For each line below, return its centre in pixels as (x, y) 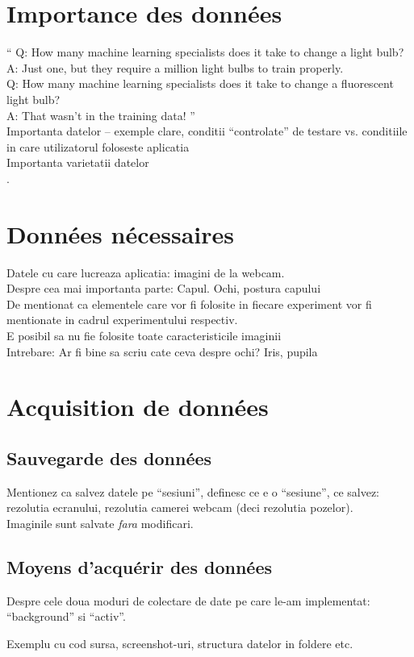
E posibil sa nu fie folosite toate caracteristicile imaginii (144, 335)
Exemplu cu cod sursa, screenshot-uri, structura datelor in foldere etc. (180, 643)
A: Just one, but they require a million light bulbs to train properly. (175, 67)
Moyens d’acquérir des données (140, 566)
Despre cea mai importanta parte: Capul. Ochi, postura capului (164, 288)
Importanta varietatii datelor (78, 162)
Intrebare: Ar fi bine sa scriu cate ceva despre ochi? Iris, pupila (162, 351)
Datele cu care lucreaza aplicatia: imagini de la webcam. (146, 272)
